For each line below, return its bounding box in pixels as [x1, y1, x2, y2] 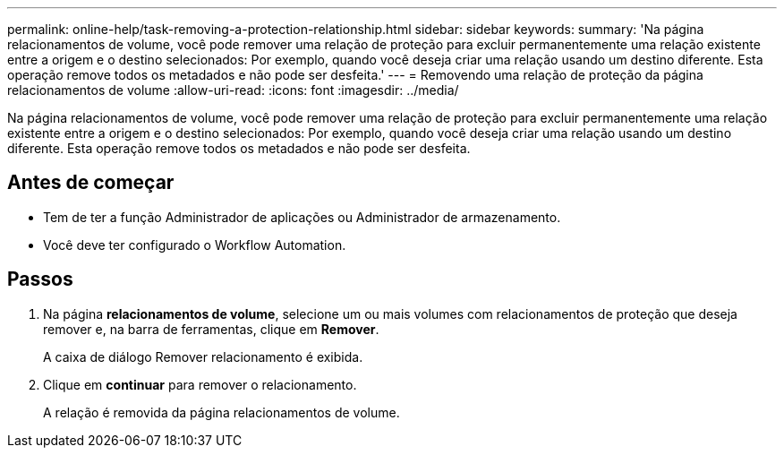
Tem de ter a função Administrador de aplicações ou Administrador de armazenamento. [43, 209, 561, 225]
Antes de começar [7, 171, 175, 194]
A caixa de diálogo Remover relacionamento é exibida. [43, 348, 363, 365]
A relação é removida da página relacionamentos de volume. [43, 404, 400, 420]
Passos [7, 268, 73, 291]
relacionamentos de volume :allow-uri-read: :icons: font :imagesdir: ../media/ [7, 82, 459, 98]
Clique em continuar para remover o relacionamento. [43, 376, 357, 392]
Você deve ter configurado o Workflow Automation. [43, 236, 346, 253]
